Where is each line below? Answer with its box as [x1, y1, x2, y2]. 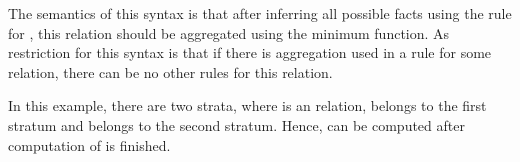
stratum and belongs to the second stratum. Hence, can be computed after [8, 114, 465, 135]
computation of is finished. [8, 134, 171, 155]
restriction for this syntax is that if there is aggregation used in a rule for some [8, 42, 492, 63]
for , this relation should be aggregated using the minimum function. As [8, 22, 450, 43]
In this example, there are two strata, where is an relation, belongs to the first [8, 95, 487, 116]
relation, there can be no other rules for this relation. [8, 61, 333, 82]
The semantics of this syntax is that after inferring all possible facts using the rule [8, 3, 512, 23]
